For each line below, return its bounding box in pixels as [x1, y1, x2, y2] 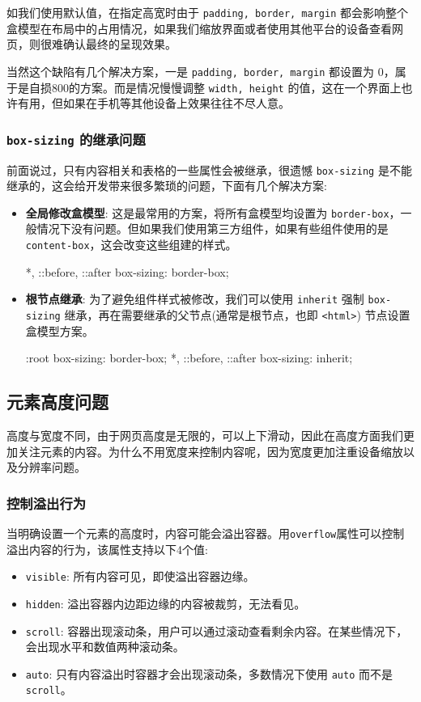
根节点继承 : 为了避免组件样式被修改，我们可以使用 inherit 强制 [25, 290, 364, 307]
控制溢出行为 [6, 493, 87, 513]
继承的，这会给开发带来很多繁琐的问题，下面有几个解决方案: [6, 177, 327, 194]
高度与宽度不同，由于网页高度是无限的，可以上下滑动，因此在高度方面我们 [6, 426, 403, 443]
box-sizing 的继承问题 [6, 129, 146, 149]
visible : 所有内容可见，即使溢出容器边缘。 [25, 568, 255, 585]
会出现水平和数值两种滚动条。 [25, 638, 185, 655]
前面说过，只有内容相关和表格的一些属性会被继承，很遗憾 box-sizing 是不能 [6, 161, 412, 178]
